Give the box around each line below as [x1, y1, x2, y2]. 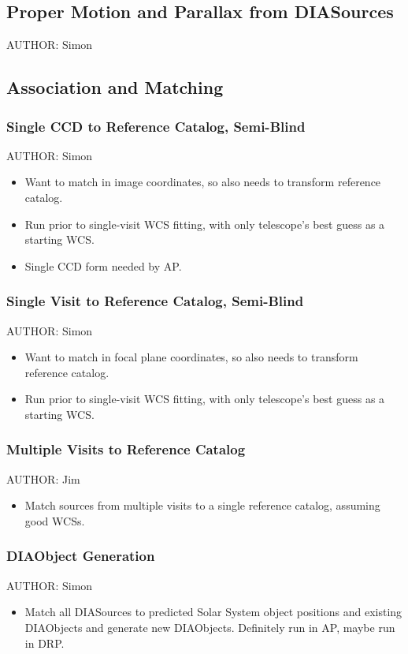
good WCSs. [24, 512, 85, 529]
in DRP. [24, 634, 65, 651]
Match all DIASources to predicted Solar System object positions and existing [24, 604, 402, 620]
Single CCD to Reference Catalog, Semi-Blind [6, 116, 306, 136]
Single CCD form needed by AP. [24, 257, 182, 274]
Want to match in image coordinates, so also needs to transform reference [24, 174, 381, 190]
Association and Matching [6, 75, 224, 99]
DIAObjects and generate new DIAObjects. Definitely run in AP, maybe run [24, 618, 395, 635]
